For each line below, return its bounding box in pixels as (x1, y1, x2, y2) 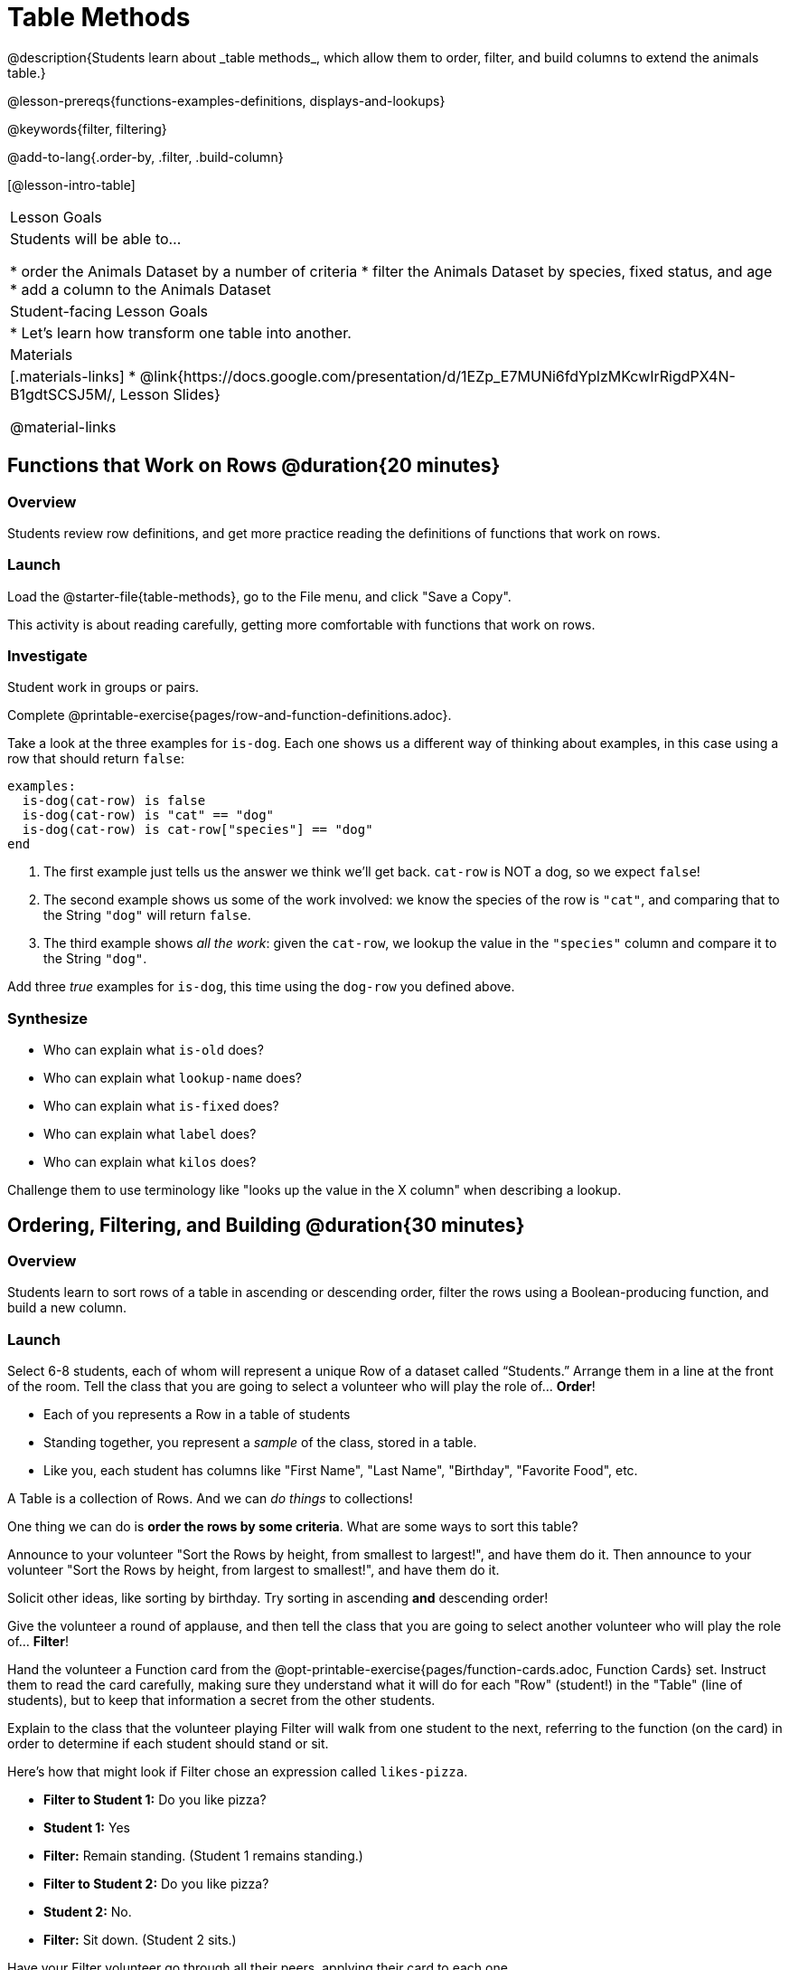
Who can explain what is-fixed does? (43, 1098, 279, 1114)
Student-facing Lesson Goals (10, 301, 209, 320)
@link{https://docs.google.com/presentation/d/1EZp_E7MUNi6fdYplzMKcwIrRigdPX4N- (139, 366, 736, 385)
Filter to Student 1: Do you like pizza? (43, 1792, 267, 1808)
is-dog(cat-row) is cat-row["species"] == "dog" (22, 822, 373, 838)
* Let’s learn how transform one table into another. (10, 323, 352, 342)
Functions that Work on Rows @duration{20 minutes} (7, 454, 501, 478)
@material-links (10, 417, 117, 436)
